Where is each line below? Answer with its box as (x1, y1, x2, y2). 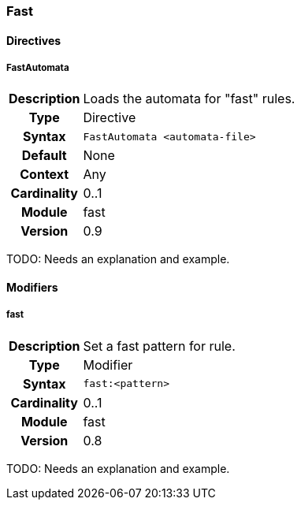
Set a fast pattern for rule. (83, 337, 236, 354)
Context (20, 166, 69, 183)
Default (21, 147, 67, 164)
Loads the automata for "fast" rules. (83, 91, 295, 107)
